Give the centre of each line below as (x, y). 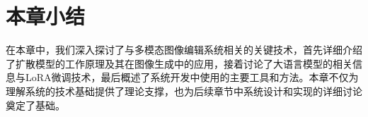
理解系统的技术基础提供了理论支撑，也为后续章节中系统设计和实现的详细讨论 (184, 91)
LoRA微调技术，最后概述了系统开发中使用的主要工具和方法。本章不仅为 (192, 77)
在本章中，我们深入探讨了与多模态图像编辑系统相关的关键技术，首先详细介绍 (184, 50)
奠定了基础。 (35, 105)
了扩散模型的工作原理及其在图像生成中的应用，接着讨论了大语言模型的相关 (179, 63)
